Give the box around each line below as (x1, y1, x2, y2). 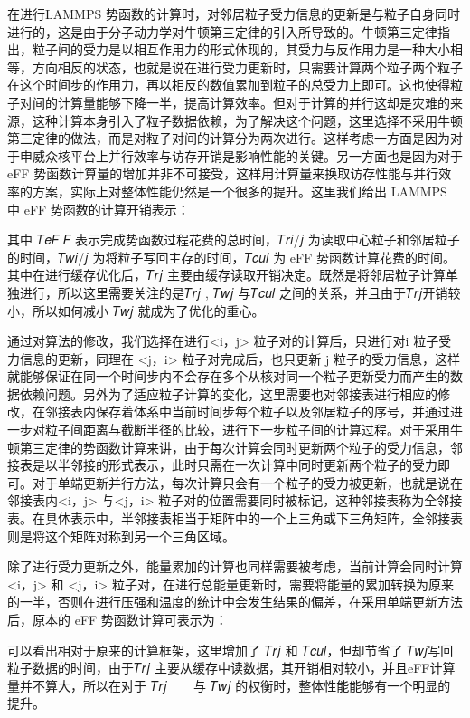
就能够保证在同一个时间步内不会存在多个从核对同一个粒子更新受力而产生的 (7, 367, 450, 386)
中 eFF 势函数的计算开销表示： (7, 199, 190, 218)
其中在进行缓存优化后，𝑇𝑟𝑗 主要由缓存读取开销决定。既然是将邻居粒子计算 (7, 265, 446, 284)
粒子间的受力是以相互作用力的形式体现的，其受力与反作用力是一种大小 (32, 40, 450, 59)
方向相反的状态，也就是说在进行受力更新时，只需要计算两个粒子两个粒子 (32, 57, 463, 76)
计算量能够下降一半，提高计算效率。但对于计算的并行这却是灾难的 (57, 92, 450, 111)
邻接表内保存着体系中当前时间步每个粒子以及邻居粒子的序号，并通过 (44, 402, 450, 421)
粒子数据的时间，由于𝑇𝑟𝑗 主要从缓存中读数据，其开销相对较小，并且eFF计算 (7, 658, 456, 677)
